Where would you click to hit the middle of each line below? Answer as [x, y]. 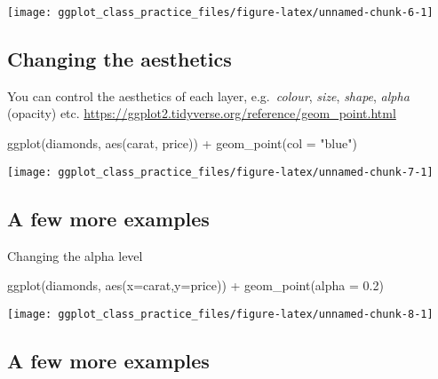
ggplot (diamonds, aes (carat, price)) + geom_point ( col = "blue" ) [182, 143]
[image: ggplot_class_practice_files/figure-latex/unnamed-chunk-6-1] [220, 12]
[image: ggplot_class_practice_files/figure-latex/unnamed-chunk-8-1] [220, 314]
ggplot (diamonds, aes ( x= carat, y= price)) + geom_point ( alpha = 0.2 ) [195, 285]
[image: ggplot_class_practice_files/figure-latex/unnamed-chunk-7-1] [220, 172]
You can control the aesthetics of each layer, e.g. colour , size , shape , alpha [208, 95]
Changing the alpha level [75, 255]
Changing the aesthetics [119, 59]
